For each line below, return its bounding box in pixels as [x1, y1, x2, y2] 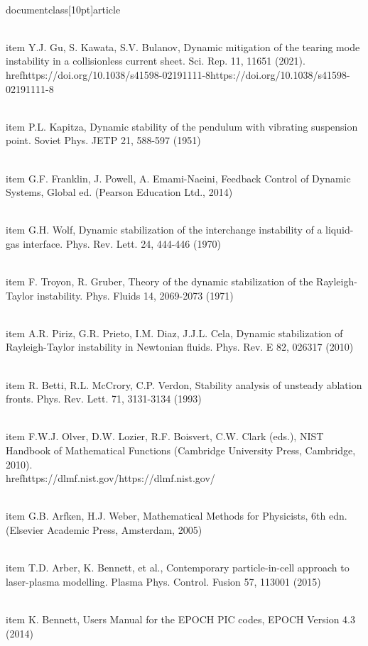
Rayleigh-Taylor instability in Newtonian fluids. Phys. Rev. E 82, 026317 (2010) [6, 339, 354, 354]
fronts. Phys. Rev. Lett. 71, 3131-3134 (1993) [6, 391, 202, 406]
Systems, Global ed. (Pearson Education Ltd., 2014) [6, 185, 233, 199]
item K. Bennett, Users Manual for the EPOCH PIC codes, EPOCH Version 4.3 [6, 611, 355, 626]
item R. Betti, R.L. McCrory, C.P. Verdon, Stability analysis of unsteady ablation [6, 377, 362, 392]
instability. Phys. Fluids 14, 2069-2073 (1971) [36, 288, 234, 302]
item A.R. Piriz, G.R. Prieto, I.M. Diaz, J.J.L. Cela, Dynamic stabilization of [6, 325, 343, 340]
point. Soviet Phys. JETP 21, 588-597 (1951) [6, 133, 201, 148]
